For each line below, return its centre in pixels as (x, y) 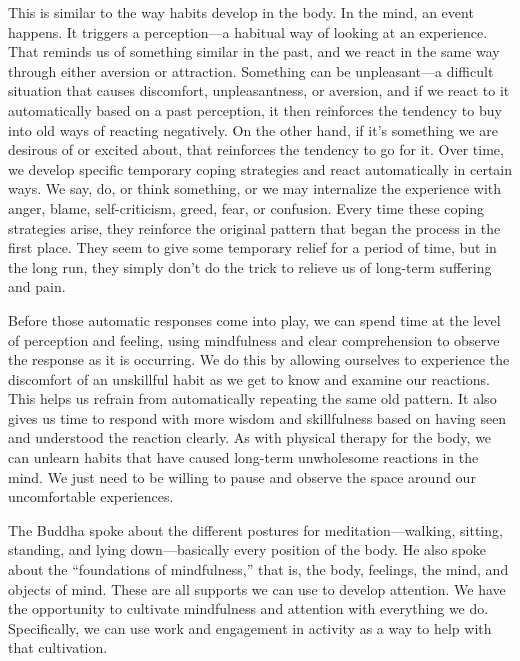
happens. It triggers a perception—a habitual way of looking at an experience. (248, 31)
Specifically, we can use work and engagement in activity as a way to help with (250, 627)
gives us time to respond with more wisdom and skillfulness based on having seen (257, 417)
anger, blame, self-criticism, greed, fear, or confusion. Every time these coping (246, 207)
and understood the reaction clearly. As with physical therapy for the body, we (250, 437)
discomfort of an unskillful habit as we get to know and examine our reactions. (249, 378)
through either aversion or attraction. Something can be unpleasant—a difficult (251, 70)
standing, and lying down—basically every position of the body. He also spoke (247, 549)
